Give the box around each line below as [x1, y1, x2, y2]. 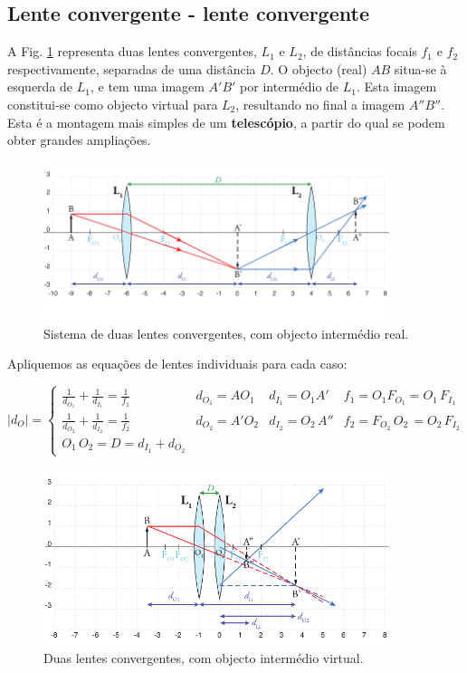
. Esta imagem [357, 77, 437, 96]
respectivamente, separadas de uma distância [7, 59, 256, 78]
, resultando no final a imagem [235, 94, 405, 113]
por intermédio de [240, 77, 339, 96]
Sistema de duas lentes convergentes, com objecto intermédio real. [43, 323, 409, 342]
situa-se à [394, 59, 447, 78]
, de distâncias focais [302, 42, 417, 61]
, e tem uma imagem [90, 77, 205, 96]
